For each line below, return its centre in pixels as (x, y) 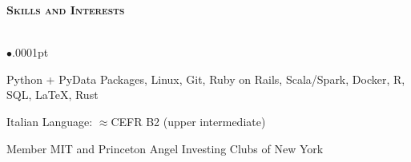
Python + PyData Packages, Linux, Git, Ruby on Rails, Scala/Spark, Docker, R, (206, 79)
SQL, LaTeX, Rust (52, 95)
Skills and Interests (66, 10)
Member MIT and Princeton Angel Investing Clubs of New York (165, 148)
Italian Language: (50, 121)
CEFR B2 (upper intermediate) (188, 121)
